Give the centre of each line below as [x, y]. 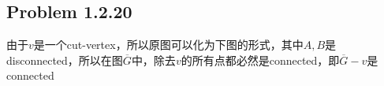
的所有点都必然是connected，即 [260, 60]
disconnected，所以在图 [65, 60]
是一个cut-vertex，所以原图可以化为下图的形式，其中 [168, 45]
